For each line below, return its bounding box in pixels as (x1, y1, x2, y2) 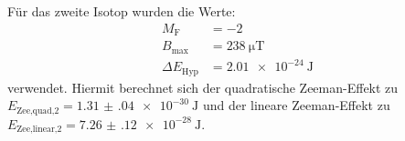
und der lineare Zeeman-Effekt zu (202, 96, 390, 115)
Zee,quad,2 (16, 106, 59, 116)
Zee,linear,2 (16, 125, 62, 135)
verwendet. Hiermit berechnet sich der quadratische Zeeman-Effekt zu (7, 77, 399, 96)
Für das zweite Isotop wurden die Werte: (7, 2, 236, 20)
